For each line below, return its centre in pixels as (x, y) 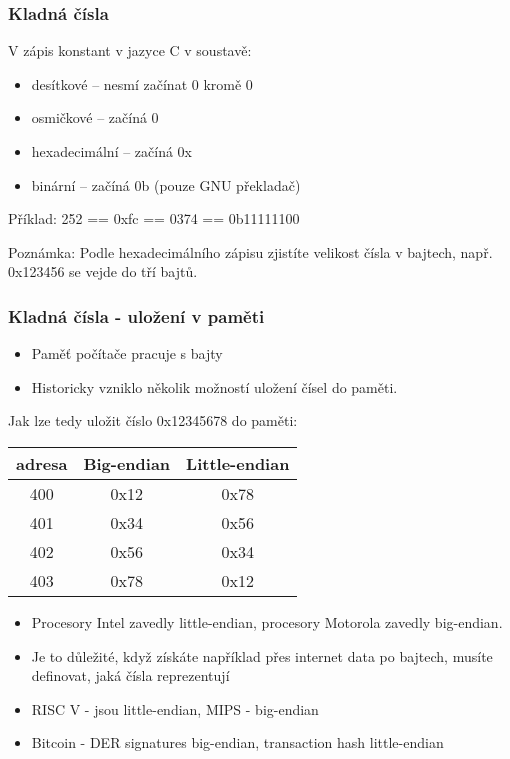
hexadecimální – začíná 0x (112, 151)
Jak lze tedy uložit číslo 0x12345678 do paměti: (153, 420)
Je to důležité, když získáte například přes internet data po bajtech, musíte (262, 655)
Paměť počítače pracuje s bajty (127, 353)
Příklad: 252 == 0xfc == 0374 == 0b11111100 (154, 218)
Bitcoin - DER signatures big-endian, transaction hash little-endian (237, 742)
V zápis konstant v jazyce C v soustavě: (130, 50)
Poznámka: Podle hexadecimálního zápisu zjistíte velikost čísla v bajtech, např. (250, 251)
